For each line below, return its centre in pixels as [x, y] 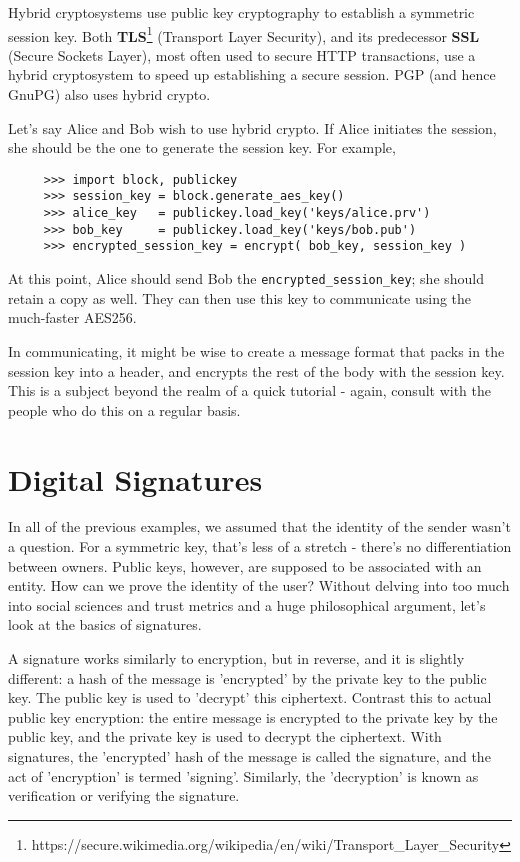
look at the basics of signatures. [105, 624]
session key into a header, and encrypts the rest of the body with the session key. [256, 370]
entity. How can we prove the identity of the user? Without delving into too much [259, 585]
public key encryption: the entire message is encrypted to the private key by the [253, 716]
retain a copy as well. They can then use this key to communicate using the [240, 297]
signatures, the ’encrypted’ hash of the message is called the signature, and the [249, 755]
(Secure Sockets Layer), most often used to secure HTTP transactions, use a [242, 54]
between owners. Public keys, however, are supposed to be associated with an [245, 565]
